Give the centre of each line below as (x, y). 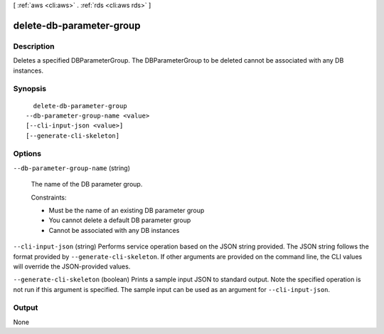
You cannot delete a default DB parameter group (120, 220)
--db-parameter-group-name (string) (72, 168)
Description (34, 46)
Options (27, 154)
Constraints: (49, 197)
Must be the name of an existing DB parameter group (127, 210)
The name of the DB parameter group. (87, 184)
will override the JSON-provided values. (72, 266)
